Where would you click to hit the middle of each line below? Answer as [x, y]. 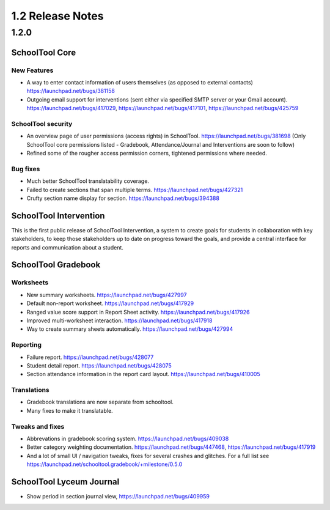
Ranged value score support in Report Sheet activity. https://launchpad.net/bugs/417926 [138, 312]
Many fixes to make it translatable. [70, 410]
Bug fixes [26, 169]
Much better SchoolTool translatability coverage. [88, 181]
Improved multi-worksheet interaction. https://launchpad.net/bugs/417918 [119, 320]
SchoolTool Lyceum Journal [65, 482]
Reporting [27, 345]
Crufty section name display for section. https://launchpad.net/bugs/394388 [123, 198]
